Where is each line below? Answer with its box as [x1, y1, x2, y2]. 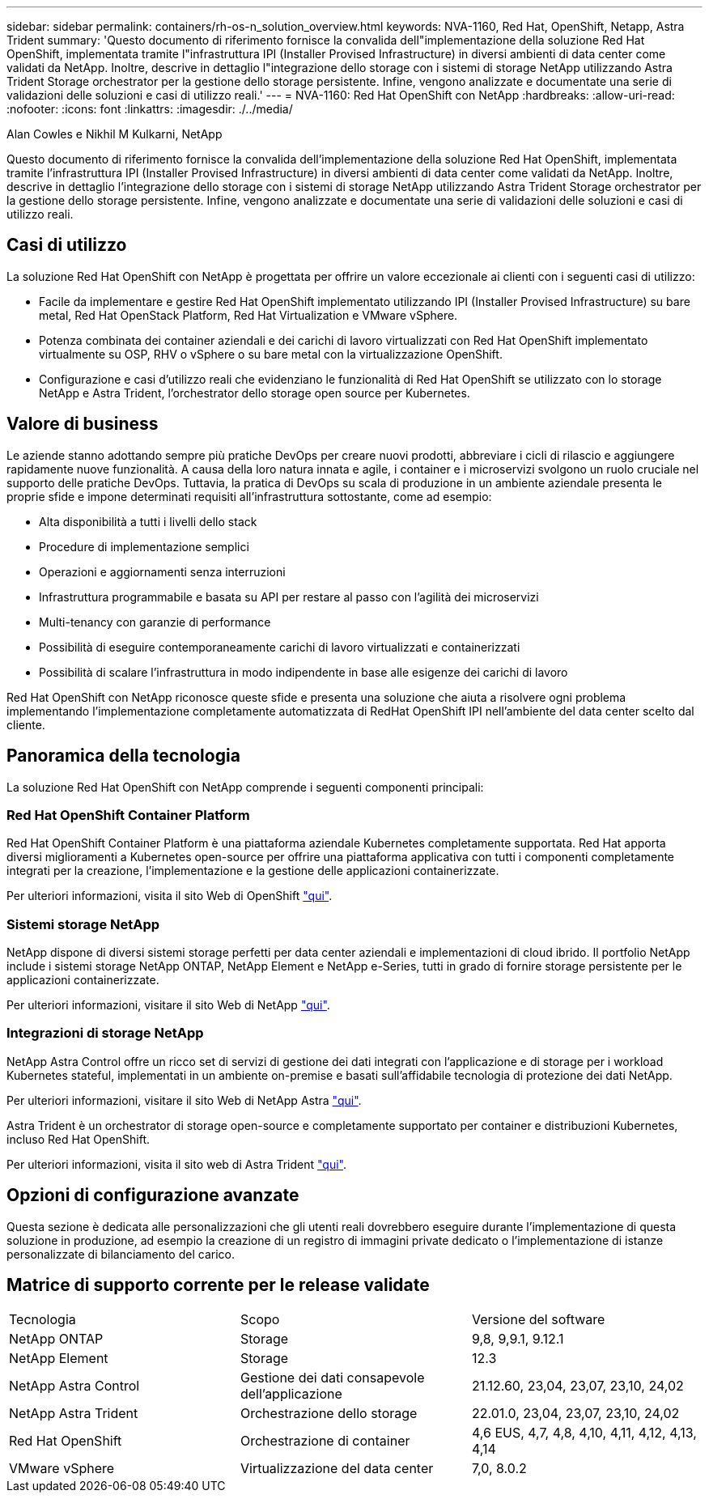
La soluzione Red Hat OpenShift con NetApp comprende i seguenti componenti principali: [6, 779, 484, 794]
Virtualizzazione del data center [240, 1460, 434, 1477]
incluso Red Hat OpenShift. [6, 1132, 150, 1146]
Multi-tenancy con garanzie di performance [39, 614, 271, 629]
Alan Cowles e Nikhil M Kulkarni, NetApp [6, 127, 223, 141]
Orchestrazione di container [240, 1433, 410, 1450]
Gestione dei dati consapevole [240, 1369, 425, 1386]
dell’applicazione [240, 1386, 342, 1403]
